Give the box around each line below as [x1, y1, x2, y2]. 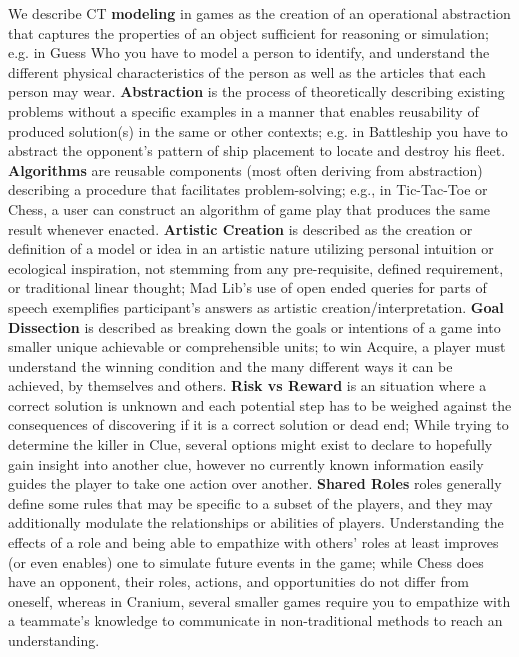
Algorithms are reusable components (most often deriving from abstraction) [8, 159, 483, 180]
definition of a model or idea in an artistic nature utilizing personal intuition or [8, 238, 494, 259]
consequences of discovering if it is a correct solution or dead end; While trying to [8, 414, 509, 435]
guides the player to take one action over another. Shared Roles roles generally [8, 473, 502, 494]
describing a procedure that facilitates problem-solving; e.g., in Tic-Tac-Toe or [8, 179, 488, 200]
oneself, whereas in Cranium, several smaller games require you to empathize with [8, 590, 511, 611]
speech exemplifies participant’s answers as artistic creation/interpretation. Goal [8, 296, 504, 317]
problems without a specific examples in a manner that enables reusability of [8, 100, 479, 121]
